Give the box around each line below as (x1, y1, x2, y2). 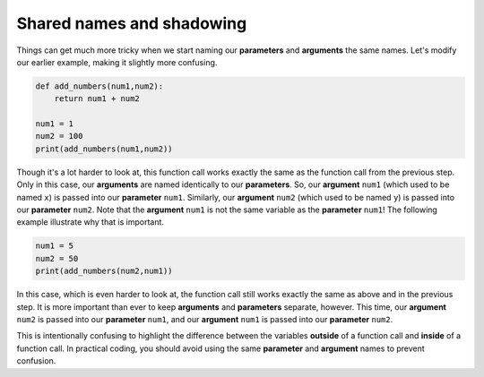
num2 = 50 (35, 253, 79, 263)
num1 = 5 (35, 241, 74, 251)
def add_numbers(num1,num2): (35, 81, 164, 91)
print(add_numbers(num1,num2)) (35, 143, 174, 154)
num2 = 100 (35, 131, 83, 141)
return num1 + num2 (54, 94, 141, 104)
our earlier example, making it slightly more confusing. (16, 56, 218, 67)
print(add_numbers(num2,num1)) (35, 266, 174, 277)
